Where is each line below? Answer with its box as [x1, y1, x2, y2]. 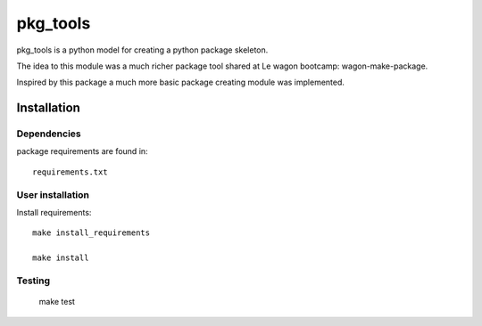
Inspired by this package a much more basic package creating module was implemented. [16, 77, 345, 88]
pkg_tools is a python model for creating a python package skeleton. [16, 45, 269, 55]
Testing [16, 274, 51, 287]
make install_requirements [32, 228, 151, 238]
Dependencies [16, 127, 82, 140]
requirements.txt [32, 167, 108, 177]
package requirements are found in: [16, 146, 148, 157]
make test [38, 297, 76, 307]
